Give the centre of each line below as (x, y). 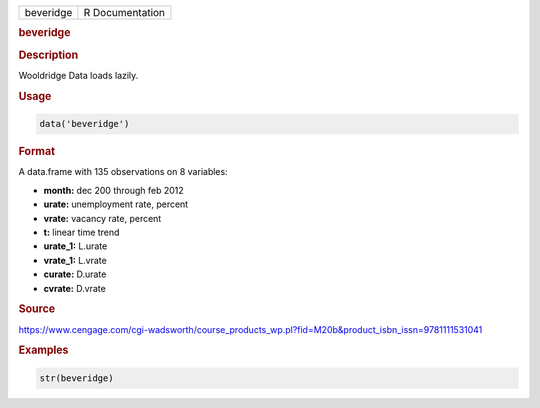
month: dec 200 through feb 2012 (113, 190)
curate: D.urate (75, 274)
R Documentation (124, 12)
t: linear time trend (81, 232)
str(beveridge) (76, 378)
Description (48, 55)
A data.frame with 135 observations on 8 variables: (123, 172)
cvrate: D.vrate (75, 288)
